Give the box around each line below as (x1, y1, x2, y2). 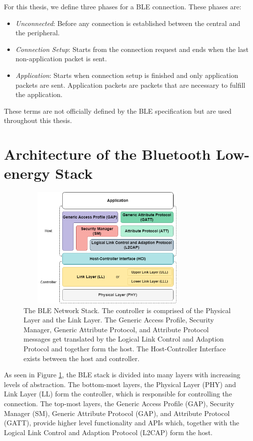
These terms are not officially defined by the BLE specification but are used (4, 105, 232, 116)
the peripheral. (15, 27, 60, 38)
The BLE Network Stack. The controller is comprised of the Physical (24, 305, 231, 315)
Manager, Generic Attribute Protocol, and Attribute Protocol (24, 324, 209, 334)
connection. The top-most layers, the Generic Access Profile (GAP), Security (4, 398, 235, 408)
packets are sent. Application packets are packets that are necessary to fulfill (15, 79, 246, 90)
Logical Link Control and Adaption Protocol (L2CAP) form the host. (4, 427, 213, 437)
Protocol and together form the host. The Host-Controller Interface (24, 343, 226, 353)
